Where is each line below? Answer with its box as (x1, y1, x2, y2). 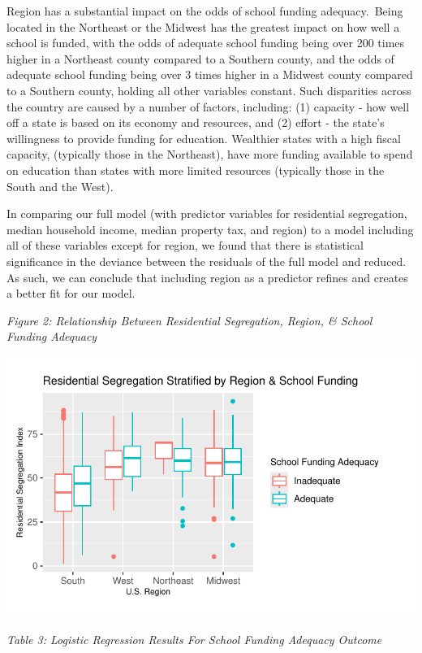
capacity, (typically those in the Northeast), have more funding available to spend (6, 146, 413, 163)
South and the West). (6, 177, 114, 194)
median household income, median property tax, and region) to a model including (6, 220, 414, 237)
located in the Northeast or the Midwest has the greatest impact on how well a (6, 18, 400, 35)
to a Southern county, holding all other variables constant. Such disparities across (6, 81, 411, 98)
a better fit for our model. (6, 285, 136, 302)
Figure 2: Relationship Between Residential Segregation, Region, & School (6, 311, 372, 329)
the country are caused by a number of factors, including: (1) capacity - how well (6, 98, 410, 115)
